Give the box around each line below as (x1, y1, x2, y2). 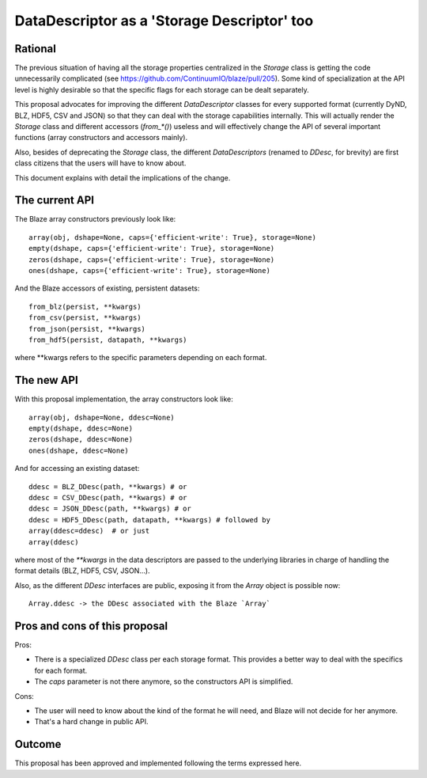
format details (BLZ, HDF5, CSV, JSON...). (14, 566, 150, 575)
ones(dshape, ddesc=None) (28, 446, 130, 455)
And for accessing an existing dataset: (14, 464, 140, 473)
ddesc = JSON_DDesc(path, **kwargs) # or (28, 504, 191, 514)
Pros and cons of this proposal (14, 619, 168, 632)
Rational (14, 42, 57, 55)
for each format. (34, 666, 88, 675)
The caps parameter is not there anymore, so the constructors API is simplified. (34, 677, 293, 686)
